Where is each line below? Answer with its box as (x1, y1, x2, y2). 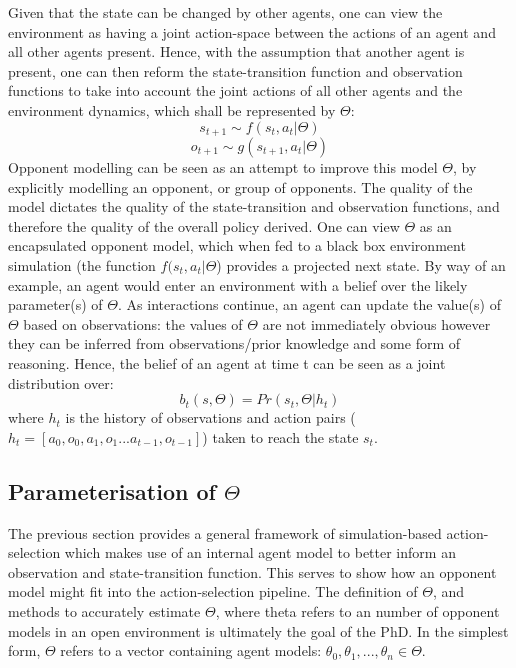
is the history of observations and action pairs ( (65, 407, 356, 428)
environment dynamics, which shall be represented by (8, 99, 336, 120)
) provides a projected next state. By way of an (216, 254, 506, 275)
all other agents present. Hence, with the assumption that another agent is (8, 41, 465, 62)
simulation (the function (8, 254, 156, 275)
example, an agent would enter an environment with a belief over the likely (8, 274, 468, 295)
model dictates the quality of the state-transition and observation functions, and (8, 196, 500, 217)
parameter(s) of (8, 294, 103, 315)
